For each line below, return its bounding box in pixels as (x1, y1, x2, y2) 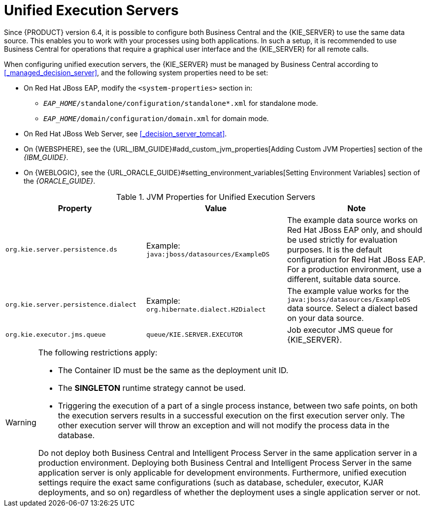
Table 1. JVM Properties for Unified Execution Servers (116, 192, 315, 202)
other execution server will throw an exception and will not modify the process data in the (58, 420, 390, 430)
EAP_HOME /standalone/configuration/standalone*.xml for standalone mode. (43, 98, 318, 107)
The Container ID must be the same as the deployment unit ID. (58, 365, 289, 375)
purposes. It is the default (287, 244, 382, 255)
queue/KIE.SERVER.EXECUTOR (146, 331, 243, 339)
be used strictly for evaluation (287, 234, 397, 245)
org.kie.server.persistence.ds (5, 246, 117, 254)
